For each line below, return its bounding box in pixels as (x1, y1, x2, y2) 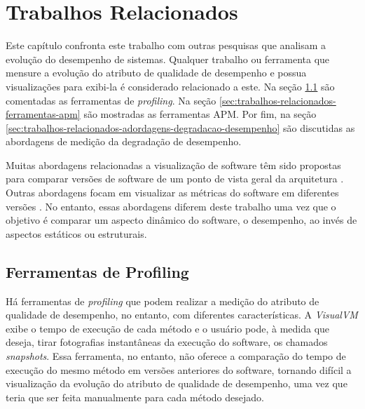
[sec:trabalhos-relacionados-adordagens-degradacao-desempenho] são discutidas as (6, 120, 355, 135)
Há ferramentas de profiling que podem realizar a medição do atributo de (6, 293, 319, 308)
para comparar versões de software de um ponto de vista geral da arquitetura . (6, 171, 344, 186)
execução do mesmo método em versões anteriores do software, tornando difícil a (6, 362, 352, 377)
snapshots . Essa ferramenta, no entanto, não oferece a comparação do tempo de (6, 349, 346, 363)
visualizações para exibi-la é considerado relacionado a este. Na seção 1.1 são (6, 79, 335, 93)
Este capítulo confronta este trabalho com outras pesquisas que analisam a (6, 38, 326, 53)
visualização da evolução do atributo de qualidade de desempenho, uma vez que (6, 376, 347, 391)
